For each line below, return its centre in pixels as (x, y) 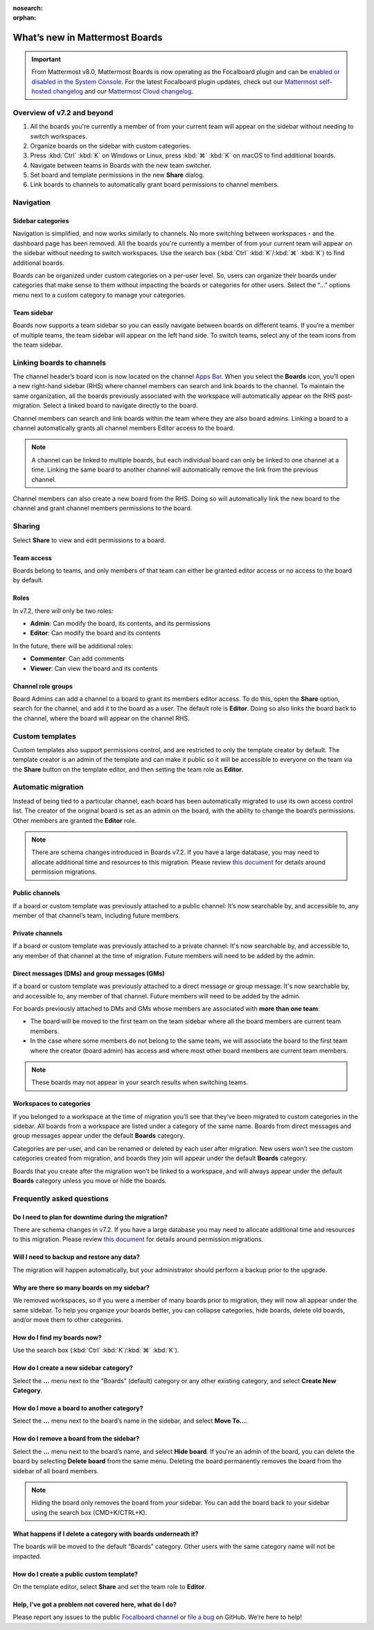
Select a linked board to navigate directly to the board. (120, 406)
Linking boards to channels (60, 363)
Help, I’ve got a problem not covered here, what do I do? (95, 1604)
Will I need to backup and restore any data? (76, 1257)
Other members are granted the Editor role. (75, 820)
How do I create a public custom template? (75, 1574)
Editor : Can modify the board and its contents (95, 633)
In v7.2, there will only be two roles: (63, 611)
